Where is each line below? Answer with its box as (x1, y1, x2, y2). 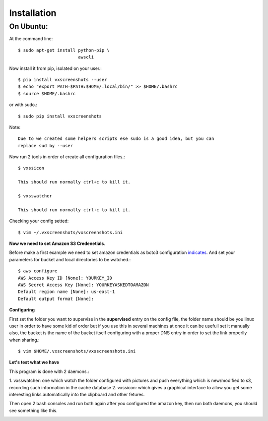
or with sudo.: (9, 102, 37, 108)
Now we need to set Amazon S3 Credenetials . (9, 241, 105, 246)
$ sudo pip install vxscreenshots (18, 113, 102, 119)
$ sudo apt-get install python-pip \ (18, 47, 110, 53)
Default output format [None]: (18, 296, 94, 301)
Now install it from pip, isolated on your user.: (9, 65, 102, 71)
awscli (77, 55, 94, 60)
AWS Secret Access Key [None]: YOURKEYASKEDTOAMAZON (18, 282, 149, 288)
